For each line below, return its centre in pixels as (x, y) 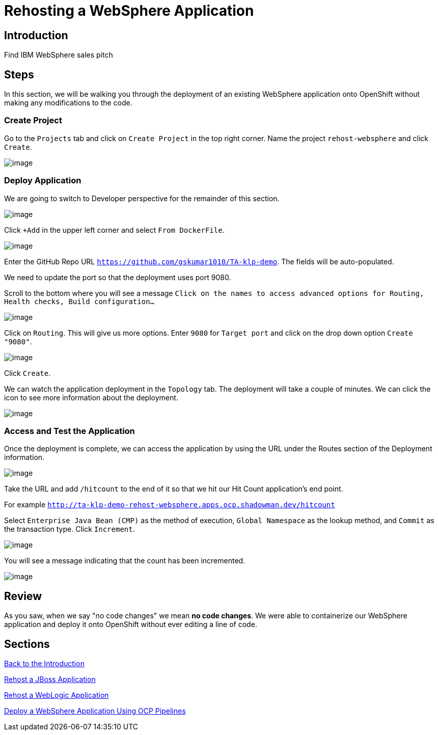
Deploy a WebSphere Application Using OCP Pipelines (95, 711)
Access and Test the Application (70, 431)
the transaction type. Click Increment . (70, 529)
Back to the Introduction (44, 663)
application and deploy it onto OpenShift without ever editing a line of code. (131, 624)
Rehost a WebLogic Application (57, 695)
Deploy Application (43, 181)
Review (23, 596)
